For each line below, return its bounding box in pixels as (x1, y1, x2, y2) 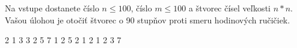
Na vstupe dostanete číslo (5, 2, 99, 14)
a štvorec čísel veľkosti (189, 2, 271, 14)
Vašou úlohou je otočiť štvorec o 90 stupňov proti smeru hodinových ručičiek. (5, 13, 290, 26)
